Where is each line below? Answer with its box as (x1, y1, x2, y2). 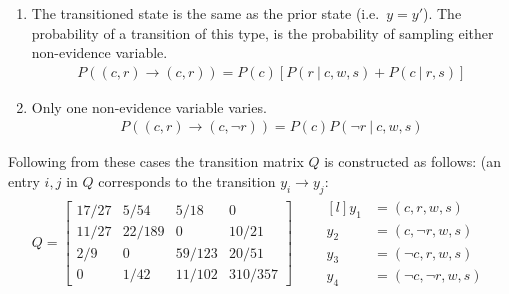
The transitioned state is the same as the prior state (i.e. (31, 3, 380, 23)
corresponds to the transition (98, 171, 276, 192)
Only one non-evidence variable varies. (31, 96, 267, 117)
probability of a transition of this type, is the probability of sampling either (31, 22, 494, 43)
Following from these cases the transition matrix (8, 151, 304, 172)
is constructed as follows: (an (324, 151, 502, 172)
